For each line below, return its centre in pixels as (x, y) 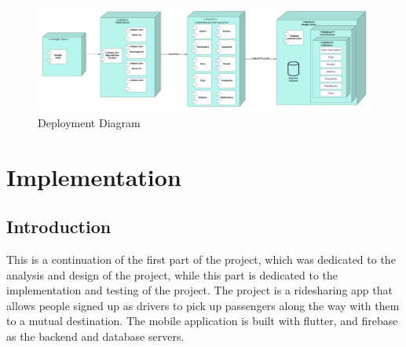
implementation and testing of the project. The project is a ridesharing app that (199, 290)
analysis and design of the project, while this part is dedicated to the (172, 274)
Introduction (59, 226)
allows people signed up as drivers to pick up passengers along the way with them (203, 305)
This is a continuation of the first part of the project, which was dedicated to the (201, 259)
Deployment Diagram (89, 122)
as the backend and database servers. (95, 336)
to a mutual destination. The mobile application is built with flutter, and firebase (202, 321)
